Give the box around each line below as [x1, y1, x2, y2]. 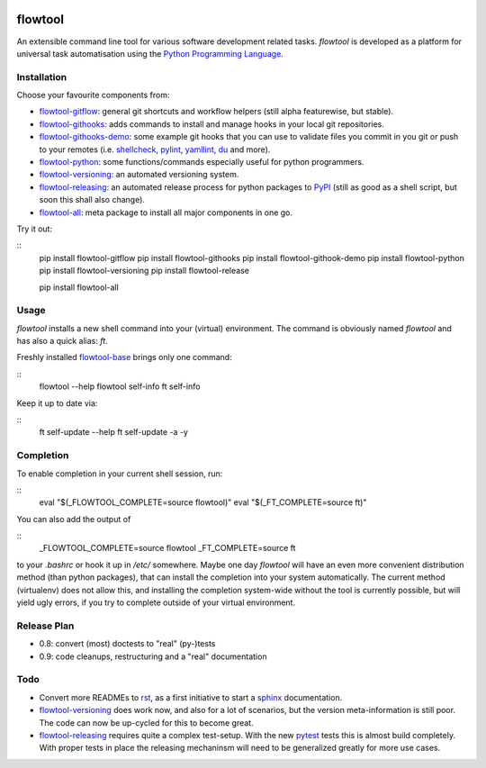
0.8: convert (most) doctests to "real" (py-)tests [39, 638, 216, 649]
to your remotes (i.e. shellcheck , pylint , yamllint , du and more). [39, 144, 271, 155]
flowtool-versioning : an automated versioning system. [39, 169, 239, 180]
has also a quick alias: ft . [16, 336, 108, 347]
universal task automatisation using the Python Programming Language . [16, 48, 283, 59]
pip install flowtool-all [39, 282, 119, 293]
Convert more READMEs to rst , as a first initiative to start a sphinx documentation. [39, 691, 343, 702]
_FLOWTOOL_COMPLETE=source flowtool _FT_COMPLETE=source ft [39, 543, 296, 554]
